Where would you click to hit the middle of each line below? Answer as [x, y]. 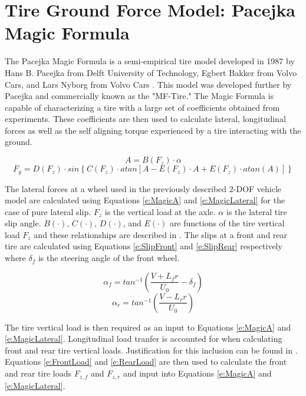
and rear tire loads [38, 373]
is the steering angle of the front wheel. [109, 258]
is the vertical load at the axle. [160, 211]
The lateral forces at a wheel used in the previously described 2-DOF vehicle [143, 188]
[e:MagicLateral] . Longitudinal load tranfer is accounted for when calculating [144, 339]
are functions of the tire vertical [227, 223]
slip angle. [23, 223]
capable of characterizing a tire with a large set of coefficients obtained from [142, 107]
